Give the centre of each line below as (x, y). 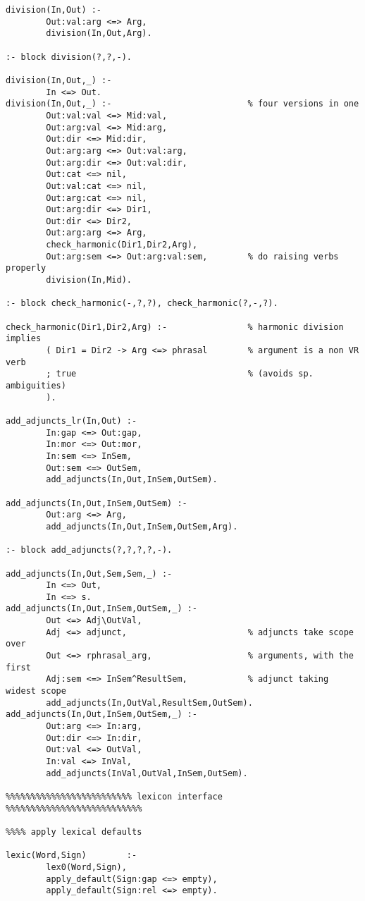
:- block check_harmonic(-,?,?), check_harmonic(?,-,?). (142, 304)
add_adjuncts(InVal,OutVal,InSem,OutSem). (147, 773)
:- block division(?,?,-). (69, 57)
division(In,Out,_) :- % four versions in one (182, 104)
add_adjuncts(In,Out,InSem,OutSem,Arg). (142, 526)
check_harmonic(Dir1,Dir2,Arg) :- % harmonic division (175, 327)
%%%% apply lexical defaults (74, 832)
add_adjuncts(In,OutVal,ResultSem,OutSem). (149, 703)
